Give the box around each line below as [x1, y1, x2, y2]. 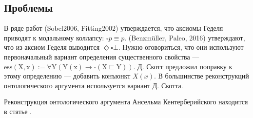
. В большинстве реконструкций [154, 71, 249, 81]
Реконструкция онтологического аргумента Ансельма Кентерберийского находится [4, 97, 248, 107]
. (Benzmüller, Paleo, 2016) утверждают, [124, 32, 245, 42]
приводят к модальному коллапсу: [4, 32, 104, 42]
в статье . [4, 106, 32, 116]
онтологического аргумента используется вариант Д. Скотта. [4, 80, 183, 90]
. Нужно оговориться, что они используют [118, 42, 244, 52]
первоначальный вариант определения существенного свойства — [4, 51, 199, 61]
